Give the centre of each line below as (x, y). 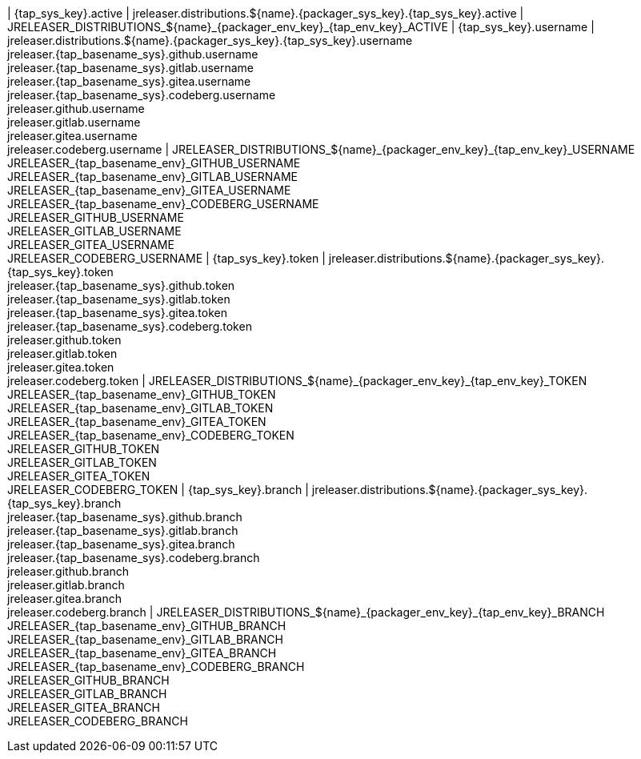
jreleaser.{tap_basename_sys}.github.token (121, 285)
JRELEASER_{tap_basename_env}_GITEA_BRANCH (142, 653)
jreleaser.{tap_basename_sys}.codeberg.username (142, 95)
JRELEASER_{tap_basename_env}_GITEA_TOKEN (137, 422)
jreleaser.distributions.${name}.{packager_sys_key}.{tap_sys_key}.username (210, 40)
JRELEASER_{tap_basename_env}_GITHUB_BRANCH (147, 626)
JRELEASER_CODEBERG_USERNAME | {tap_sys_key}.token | (166, 258)
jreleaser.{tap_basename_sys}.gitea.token (117, 313)
